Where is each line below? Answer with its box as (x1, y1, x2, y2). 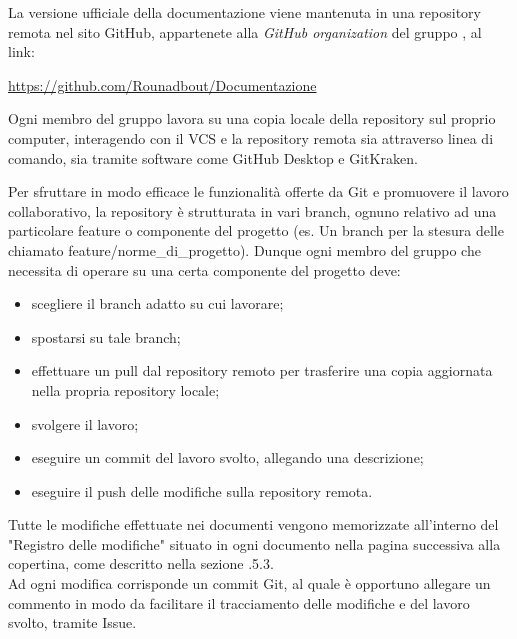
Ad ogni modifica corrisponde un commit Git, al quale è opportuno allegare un (8, 573, 491, 594)
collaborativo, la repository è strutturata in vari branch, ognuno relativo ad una (8, 200, 497, 221)
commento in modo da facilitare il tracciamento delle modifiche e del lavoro (8, 592, 470, 613)
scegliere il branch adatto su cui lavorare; (31, 293, 284, 314)
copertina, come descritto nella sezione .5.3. (8, 553, 274, 574)
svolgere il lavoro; (31, 413, 139, 434)
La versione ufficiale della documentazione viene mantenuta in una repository (8, 2, 481, 22)
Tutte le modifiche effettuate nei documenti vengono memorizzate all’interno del (8, 514, 499, 535)
